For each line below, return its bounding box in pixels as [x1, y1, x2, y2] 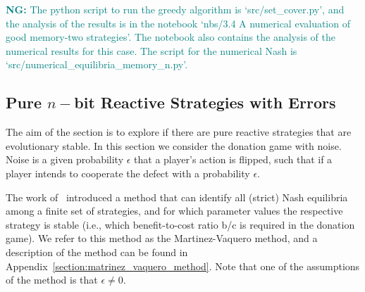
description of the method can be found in [6, 244, 188, 259]
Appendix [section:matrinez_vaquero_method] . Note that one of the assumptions [6, 258, 360, 273]
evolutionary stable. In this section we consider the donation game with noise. [6, 138, 342, 153]
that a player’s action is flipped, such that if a [134, 152, 333, 167]
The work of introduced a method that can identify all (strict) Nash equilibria [6, 189, 348, 204]
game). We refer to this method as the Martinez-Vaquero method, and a [6, 231, 318, 246]
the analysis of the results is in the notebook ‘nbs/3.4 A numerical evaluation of [6, 15, 350, 30]
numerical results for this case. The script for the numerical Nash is [6, 43, 297, 58]
